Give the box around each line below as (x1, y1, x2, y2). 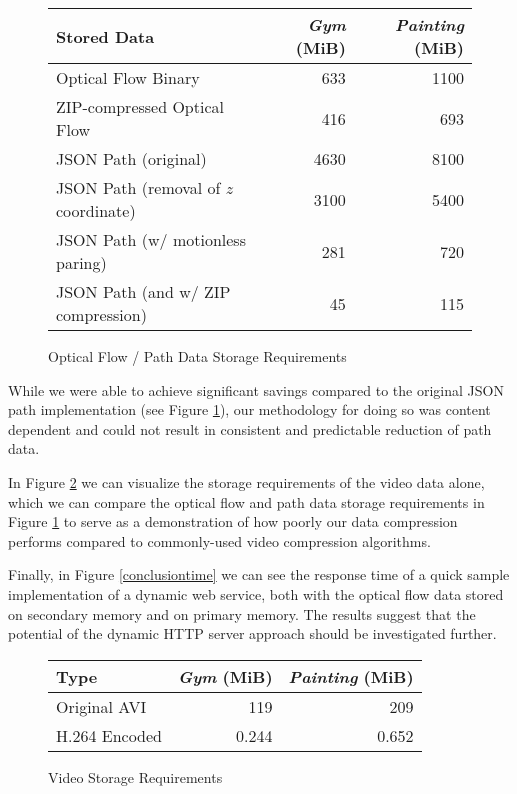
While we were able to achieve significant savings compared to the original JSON (8, 379, 504, 400)
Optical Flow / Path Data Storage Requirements (48, 346, 347, 366)
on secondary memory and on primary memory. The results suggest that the (8, 603, 476, 624)
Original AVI (56, 694, 147, 718)
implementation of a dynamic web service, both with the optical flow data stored (8, 583, 504, 604)
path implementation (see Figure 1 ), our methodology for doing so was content (8, 399, 491, 420)
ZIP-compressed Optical (56, 95, 224, 118)
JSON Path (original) (56, 147, 207, 170)
